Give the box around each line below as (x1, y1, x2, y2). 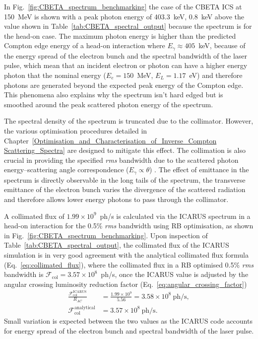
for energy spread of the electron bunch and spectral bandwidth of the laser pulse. (4, 325, 254, 336)
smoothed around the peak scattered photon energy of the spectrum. (4, 99, 213, 109)
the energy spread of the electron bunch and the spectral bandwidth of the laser (4, 50, 248, 61)
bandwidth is (4, 269, 44, 279)
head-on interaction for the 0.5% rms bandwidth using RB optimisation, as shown (4, 220, 254, 231)
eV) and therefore (189, 70, 243, 80)
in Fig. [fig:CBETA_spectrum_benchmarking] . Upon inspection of (4, 230, 208, 240)
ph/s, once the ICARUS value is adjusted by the (101, 269, 249, 279)
